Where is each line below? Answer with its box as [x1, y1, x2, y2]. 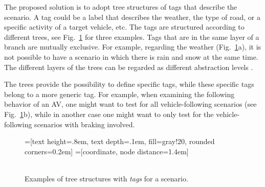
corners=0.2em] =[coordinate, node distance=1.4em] [25, 146, 189, 156]
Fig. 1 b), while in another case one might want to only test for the [4, 108, 214, 119]
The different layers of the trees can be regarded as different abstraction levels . [4, 61, 253, 72]
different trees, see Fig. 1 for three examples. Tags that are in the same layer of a [4, 31, 259, 42]
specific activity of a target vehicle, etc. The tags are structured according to [4, 21, 245, 32]
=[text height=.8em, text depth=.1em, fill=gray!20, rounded [25, 136, 215, 147]
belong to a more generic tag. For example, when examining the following [4, 88, 235, 99]
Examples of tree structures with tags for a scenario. [25, 173, 188, 183]
